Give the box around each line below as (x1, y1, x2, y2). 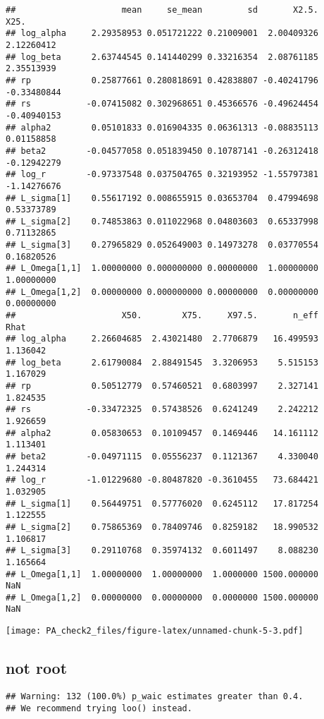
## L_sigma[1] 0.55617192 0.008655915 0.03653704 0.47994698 (6, 193, 318, 203)
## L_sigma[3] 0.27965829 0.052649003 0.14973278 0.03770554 (6, 240, 318, 250)
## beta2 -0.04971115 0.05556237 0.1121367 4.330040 (6, 451, 318, 461)
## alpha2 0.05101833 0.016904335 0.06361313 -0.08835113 (6, 122, 318, 133)
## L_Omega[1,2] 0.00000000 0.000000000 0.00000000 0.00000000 (6, 286, 318, 297)
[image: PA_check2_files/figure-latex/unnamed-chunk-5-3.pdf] (6, 626, 304, 636)
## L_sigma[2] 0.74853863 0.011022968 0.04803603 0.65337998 (6, 216, 318, 226)
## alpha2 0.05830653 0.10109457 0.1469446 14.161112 (6, 428, 318, 438)
